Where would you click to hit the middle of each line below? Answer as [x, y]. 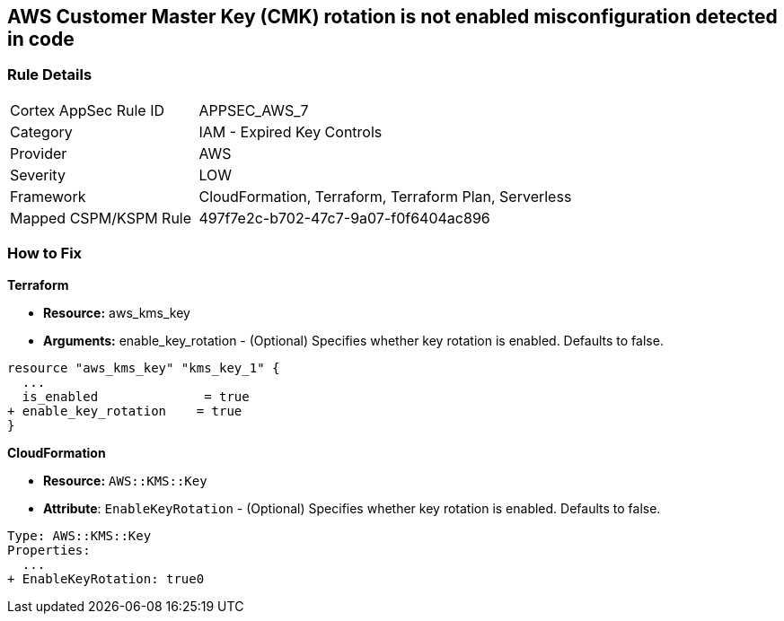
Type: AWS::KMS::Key [79, 535]
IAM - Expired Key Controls [291, 131]
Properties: [49, 550]
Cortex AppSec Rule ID [88, 110]
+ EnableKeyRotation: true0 [106, 578]
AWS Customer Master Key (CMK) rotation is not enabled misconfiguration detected [392, 17]
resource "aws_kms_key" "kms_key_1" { [144, 367]
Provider [39, 153]
